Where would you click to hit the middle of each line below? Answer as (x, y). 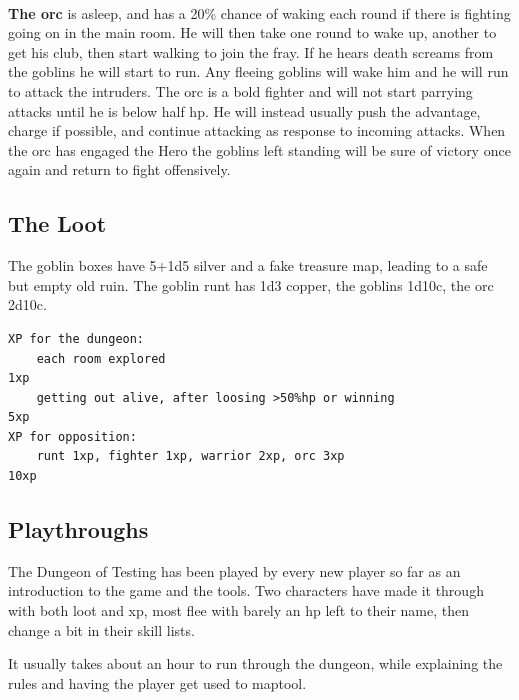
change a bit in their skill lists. (101, 629)
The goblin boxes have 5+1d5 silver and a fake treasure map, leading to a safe (248, 265)
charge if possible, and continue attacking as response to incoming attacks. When (257, 130)
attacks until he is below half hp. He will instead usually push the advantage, (244, 110)
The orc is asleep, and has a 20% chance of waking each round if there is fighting (259, 12)
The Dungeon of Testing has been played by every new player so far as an (234, 570)
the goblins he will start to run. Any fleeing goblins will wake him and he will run (258, 71)
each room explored (101, 358)
